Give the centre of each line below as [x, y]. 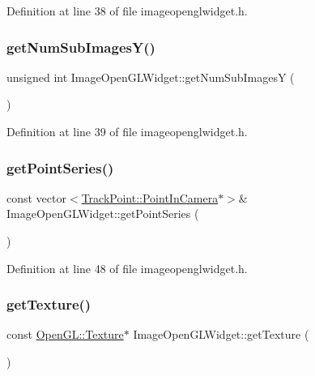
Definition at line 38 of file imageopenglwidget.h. [127, 11]
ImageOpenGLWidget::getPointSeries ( [103, 214]
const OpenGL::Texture [65, 334]
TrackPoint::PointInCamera [150, 197]
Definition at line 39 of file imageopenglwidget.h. [127, 131]
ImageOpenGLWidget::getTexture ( [221, 334]
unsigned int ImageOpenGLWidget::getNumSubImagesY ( [151, 77]
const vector [36, 197]
